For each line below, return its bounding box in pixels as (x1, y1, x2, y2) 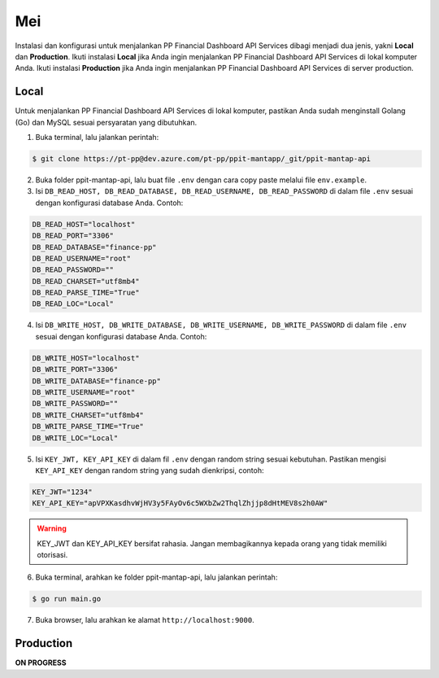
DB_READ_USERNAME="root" (32, 253, 132, 263)
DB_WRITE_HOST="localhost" (32, 353, 140, 362)
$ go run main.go (32, 594, 102, 604)
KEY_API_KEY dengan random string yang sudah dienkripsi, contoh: (35, 465, 264, 475)
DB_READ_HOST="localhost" (32, 220, 136, 229)
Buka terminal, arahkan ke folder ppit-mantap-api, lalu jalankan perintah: (35, 572, 278, 582)
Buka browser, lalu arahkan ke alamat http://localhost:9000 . (35, 615, 255, 625)
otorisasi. (37, 550, 68, 560)
